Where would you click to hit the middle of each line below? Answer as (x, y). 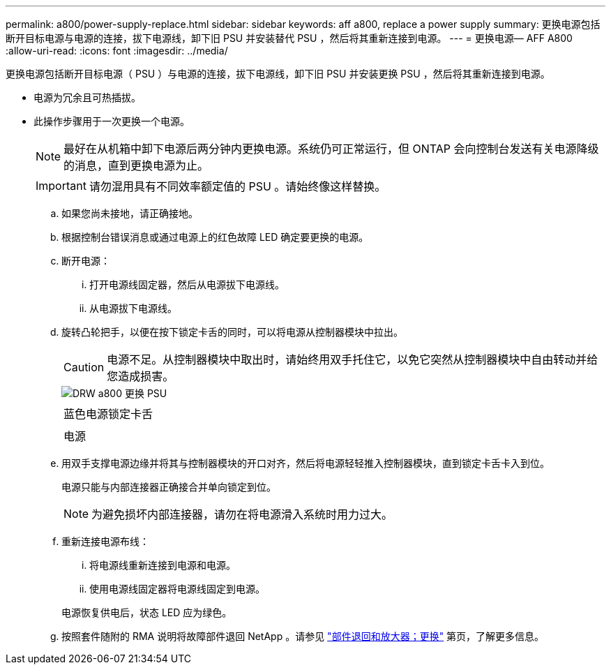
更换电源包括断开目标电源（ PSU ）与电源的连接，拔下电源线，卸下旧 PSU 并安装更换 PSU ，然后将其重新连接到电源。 (278, 74)
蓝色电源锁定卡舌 (108, 414)
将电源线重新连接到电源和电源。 (163, 565)
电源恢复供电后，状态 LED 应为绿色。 (147, 612)
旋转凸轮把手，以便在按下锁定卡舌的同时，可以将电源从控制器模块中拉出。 (232, 332)
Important (61, 186)
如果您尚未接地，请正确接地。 (130, 213)
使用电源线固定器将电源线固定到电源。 (177, 589)
